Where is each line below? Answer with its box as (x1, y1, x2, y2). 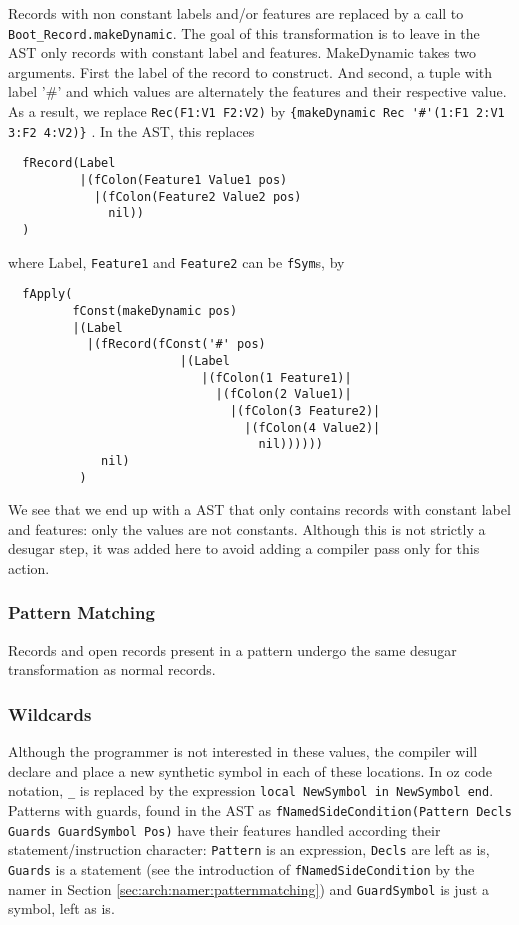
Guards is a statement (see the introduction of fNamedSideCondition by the (8, 858, 475, 879)
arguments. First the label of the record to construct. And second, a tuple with (8, 61, 493, 82)
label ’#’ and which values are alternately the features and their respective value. (8, 81, 507, 102)
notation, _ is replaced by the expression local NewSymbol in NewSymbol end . (8, 780, 494, 801)
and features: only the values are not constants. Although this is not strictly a (8, 518, 486, 539)
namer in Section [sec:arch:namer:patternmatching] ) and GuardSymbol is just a (8, 878, 489, 899)
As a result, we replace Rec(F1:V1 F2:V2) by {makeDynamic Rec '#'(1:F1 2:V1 (8, 101, 505, 122)
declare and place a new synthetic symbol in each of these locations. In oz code (8, 760, 493, 781)
